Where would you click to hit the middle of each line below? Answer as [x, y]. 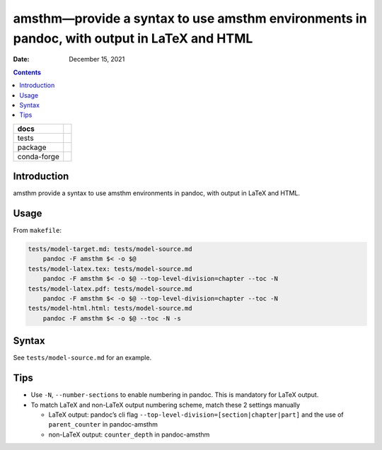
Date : [21, 59]
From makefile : [37, 231]
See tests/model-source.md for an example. [82, 358]
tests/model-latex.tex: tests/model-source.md [110, 269]
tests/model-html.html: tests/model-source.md [110, 308]
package [32, 147]
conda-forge [39, 156]
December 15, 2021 [97, 59]
